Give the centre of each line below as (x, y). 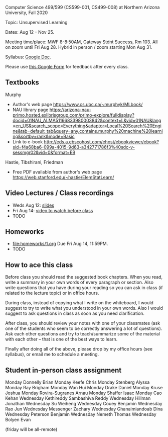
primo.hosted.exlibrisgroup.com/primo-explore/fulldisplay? (73, 115)
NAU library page (30, 110)
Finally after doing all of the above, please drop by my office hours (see (79, 349)
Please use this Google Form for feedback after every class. (67, 67)
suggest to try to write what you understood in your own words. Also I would (84, 308)
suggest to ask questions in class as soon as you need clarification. (75, 313)
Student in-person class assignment (63, 370)
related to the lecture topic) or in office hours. (52, 293)
